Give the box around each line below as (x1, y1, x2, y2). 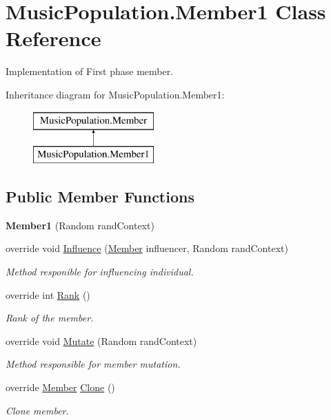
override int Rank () (6, 287, 90, 302)
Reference (6, 24, 101, 52)
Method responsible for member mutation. (6, 357, 181, 371)
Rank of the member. (6, 311, 94, 325)
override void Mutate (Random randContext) (6, 333, 197, 348)
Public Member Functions (6, 186, 194, 207)
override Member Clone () (6, 380, 115, 395)
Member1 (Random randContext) (6, 218, 154, 232)
